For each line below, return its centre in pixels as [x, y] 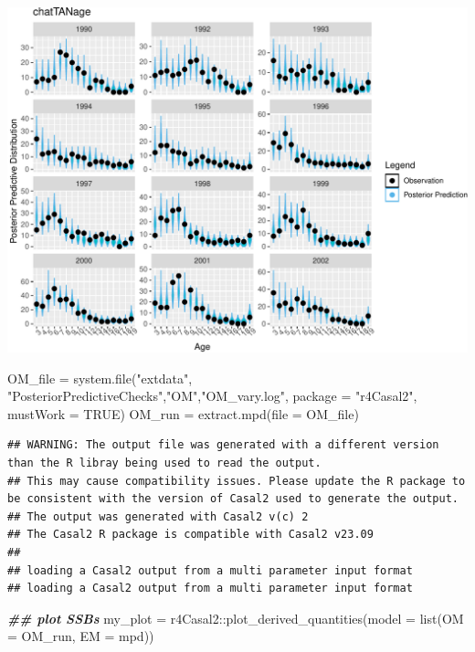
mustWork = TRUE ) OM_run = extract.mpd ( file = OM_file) [183, 413]
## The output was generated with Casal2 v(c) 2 [158, 516]
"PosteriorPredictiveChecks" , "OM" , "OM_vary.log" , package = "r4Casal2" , [212, 396]
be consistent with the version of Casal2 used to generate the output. [233, 499]
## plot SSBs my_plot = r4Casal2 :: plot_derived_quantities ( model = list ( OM [236, 618]
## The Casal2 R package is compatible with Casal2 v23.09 [190, 535]
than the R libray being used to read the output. [164, 463]
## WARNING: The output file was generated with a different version [223, 445]
